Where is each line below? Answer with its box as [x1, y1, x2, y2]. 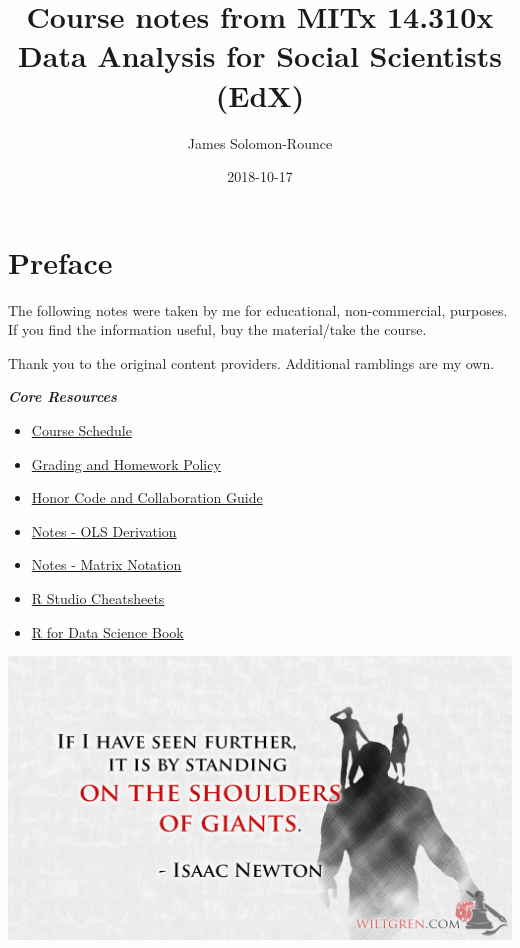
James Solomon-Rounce [187, 132, 333, 153]
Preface [8, 241, 113, 282]
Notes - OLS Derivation [31, 520, 177, 541]
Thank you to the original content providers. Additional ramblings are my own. [8, 352, 495, 373]
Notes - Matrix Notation [31, 554, 182, 575]
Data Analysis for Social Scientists [18, 35, 502, 76]
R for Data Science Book [31, 621, 184, 642]
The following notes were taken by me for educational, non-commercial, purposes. [8, 299, 508, 320]
